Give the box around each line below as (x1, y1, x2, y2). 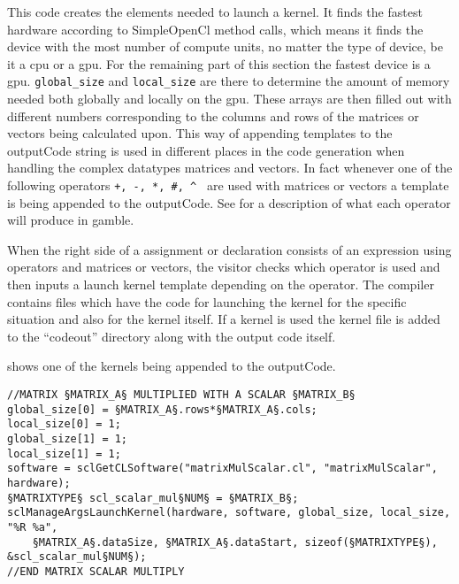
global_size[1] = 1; (7, 432, 128, 445)
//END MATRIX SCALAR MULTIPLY (7, 565, 185, 578)
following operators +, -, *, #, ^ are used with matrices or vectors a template (7, 176, 449, 194)
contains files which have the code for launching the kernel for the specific (7, 292, 407, 311)
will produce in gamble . (7, 211, 134, 229)
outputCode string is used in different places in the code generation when (7, 141, 405, 159)
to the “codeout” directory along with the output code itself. (7, 327, 336, 345)
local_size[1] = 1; (7, 447, 121, 460)
